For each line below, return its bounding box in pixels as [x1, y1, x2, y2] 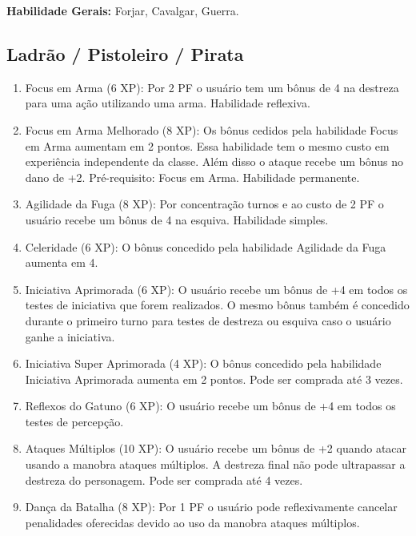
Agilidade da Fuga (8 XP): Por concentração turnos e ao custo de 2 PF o [25, 195, 384, 212]
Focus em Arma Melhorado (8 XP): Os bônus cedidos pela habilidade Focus [25, 121, 398, 138]
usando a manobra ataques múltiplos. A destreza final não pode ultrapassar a [25, 456, 406, 473]
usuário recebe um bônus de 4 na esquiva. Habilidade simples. [25, 211, 329, 228]
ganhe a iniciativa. [25, 328, 115, 345]
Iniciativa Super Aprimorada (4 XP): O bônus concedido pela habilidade [25, 355, 382, 372]
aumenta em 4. [25, 254, 98, 271]
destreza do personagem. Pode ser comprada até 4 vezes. [25, 471, 303, 488]
